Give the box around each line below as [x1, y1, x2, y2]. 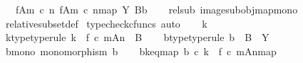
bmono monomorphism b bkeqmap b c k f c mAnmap [5, 43, 277, 58]
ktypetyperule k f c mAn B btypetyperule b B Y [5, 30, 269, 45]
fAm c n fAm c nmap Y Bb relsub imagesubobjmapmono [15, 2, 298, 16]
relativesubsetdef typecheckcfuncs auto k [5, 16, 207, 30]
